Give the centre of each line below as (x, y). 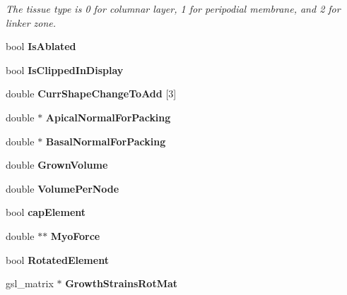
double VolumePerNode (63, 188)
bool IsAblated (41, 46)
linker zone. (31, 22)
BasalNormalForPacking (106, 141)
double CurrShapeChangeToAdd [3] (91, 94)
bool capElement (46, 212)
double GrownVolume (57, 165)
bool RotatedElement (57, 259)
